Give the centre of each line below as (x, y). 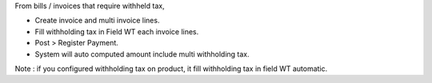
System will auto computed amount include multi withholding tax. (142, 54)
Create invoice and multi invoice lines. (97, 21)
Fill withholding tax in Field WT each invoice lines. (117, 31)
